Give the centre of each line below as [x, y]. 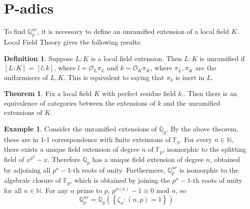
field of [14, 159]
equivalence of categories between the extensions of [80, 103]
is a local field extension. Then [136, 58]
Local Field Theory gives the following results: [73, 41]
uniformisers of [26, 77]
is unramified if [222, 58]
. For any [54, 190]
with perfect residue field [139, 93]
